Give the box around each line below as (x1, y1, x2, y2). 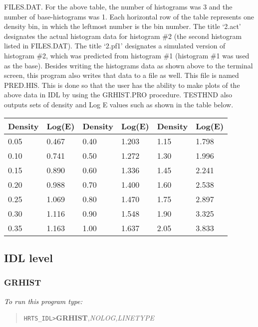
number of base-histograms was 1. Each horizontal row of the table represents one (4, 11, 254, 21)
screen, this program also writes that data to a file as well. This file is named (4, 70, 239, 80)
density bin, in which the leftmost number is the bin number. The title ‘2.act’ (4, 21, 241, 31)
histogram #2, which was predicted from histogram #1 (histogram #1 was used (4, 50, 250, 60)
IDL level (4, 250, 53, 265)
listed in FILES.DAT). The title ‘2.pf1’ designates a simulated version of (4, 40, 226, 51)
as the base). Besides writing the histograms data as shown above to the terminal (4, 60, 253, 70)
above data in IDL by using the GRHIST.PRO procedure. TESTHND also (4, 89, 233, 100)
